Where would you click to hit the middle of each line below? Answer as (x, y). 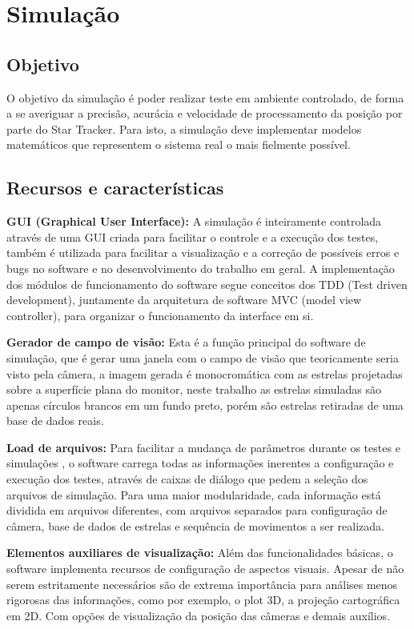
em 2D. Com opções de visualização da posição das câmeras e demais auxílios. (199, 615)
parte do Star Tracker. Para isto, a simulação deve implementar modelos (184, 128)
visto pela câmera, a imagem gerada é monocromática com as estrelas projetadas (205, 373)
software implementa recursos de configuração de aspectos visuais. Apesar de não (205, 569)
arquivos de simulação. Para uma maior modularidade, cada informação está (194, 494)
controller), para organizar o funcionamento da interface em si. (160, 315)
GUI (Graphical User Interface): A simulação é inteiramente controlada (194, 221)
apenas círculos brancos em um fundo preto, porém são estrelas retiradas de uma (205, 405)
